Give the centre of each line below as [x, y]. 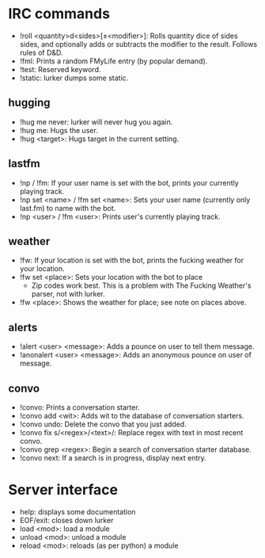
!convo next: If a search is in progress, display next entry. [113, 458]
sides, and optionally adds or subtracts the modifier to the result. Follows [138, 44]
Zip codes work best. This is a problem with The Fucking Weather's [141, 285]
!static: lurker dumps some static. [74, 78]
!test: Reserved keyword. [60, 69]
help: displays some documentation [78, 511]
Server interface [63, 490]
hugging [29, 103]
